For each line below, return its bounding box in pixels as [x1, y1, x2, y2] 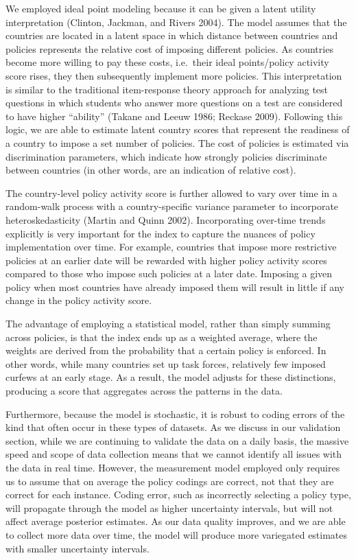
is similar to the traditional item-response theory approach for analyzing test [5, 82, 329, 96]
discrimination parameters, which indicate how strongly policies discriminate [5, 149, 327, 163]
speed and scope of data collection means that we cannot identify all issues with [5, 447, 342, 461]
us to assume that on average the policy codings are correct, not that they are [5, 474, 334, 488]
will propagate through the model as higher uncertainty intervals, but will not [5, 500, 333, 515]
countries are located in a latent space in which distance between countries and [5, 28, 338, 43]
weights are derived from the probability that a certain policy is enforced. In [5, 343, 327, 358]
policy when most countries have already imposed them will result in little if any [5, 279, 344, 294]
